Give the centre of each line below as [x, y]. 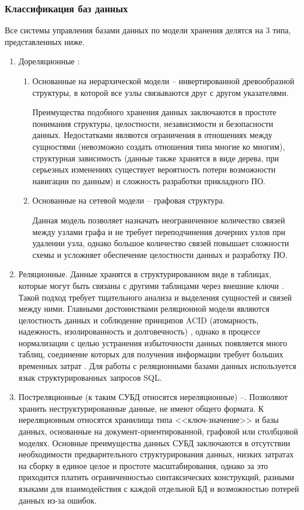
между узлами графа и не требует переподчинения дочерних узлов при [159, 231]
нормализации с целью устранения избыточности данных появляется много [153, 342]
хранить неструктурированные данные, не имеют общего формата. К [141, 408]
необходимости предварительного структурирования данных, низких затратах [156, 454]
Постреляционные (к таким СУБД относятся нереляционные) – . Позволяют [153, 397]
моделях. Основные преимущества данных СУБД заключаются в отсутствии [154, 442]
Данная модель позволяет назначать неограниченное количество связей [159, 220]
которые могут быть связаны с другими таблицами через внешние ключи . [151, 285]
